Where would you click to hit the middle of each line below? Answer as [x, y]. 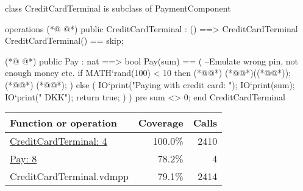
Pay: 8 [23, 159]
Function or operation [63, 123]
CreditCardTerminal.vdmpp [69, 176]
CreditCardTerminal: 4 [59, 141]
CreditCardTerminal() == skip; [64, 40]
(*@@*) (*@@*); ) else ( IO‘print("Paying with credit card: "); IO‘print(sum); [150, 84]
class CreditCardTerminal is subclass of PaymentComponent [118, 8]
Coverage [161, 123]
